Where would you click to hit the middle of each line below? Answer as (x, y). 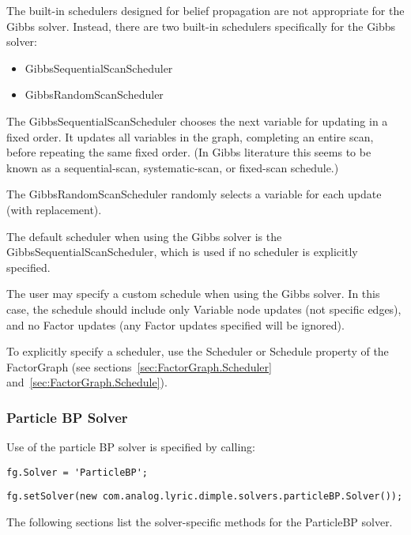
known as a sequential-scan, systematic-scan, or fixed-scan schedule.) (173, 167)
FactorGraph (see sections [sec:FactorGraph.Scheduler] (139, 366)
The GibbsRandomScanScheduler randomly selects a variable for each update (194, 194)
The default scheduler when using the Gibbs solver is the (144, 236)
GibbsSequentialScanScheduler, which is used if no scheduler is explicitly (182, 252)
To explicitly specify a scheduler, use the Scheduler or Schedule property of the (198, 351)
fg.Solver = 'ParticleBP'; (77, 472)
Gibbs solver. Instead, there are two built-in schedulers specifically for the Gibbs (201, 26)
